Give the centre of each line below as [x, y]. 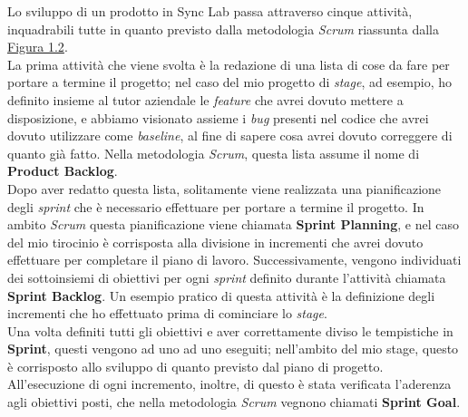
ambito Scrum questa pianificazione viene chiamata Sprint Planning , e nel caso [233, 224]
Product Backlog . [63, 171]
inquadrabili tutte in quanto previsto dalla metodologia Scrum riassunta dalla [223, 29]
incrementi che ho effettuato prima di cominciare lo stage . [167, 313]
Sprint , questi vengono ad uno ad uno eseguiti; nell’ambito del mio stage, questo [233, 349]
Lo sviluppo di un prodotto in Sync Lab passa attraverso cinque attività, [210, 11]
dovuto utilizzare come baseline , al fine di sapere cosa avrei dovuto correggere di [230, 136]
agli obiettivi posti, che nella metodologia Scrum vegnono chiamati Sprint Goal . [234, 402]
